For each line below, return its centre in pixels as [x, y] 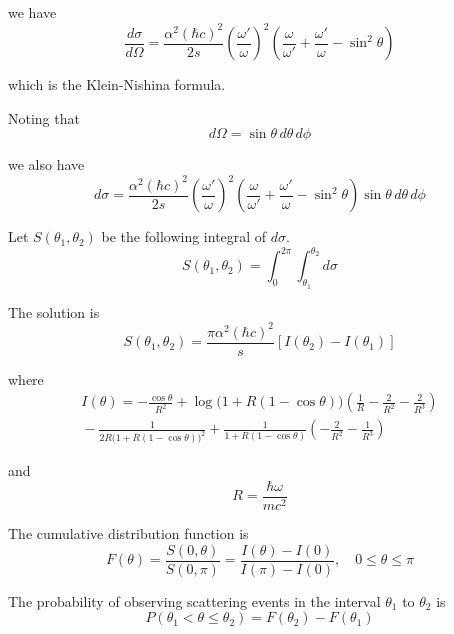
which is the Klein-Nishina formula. [117, 84]
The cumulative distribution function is [128, 533]
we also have [46, 164]
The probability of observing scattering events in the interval [194, 600]
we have [32, 12]
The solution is [54, 311]
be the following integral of [184, 236]
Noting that [44, 117]
